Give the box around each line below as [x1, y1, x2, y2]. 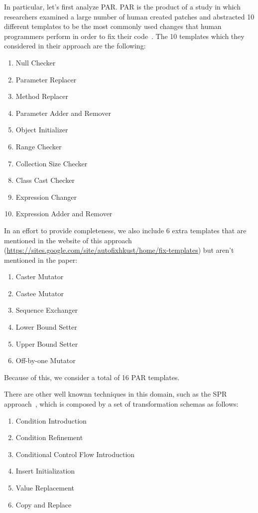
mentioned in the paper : [4, 254, 78, 265]
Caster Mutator [15, 271, 64, 282]
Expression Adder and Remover [15, 208, 113, 219]
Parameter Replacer [15, 74, 77, 84]
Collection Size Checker [15, 158, 88, 168]
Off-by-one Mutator [15, 355, 76, 366]
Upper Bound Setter [15, 338, 78, 349]
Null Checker [15, 57, 56, 67]
